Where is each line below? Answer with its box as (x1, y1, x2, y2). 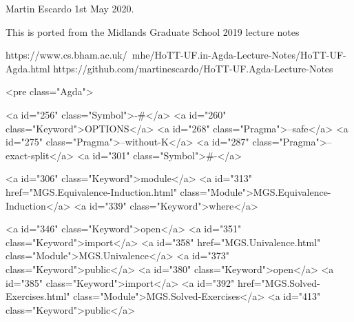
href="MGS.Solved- (237, 275, 320, 290)
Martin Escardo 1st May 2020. (6, 1, 134, 15)
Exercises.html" (6, 289, 70, 303)
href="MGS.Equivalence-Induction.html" (6, 184, 177, 199)
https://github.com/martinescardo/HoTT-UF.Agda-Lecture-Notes (53, 61, 333, 75)
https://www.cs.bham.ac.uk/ (6, 48, 127, 62)
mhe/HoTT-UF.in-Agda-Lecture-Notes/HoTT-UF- (132, 48, 346, 62)
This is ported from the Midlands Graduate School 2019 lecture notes (6, 24, 300, 39)
